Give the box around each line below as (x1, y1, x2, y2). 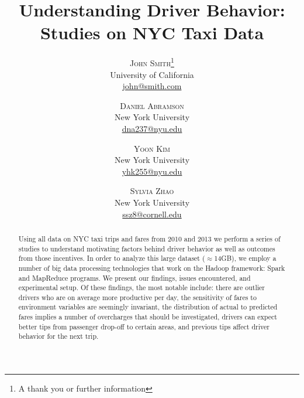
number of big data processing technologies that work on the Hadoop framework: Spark (18, 263, 285, 273)
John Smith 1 (130, 55, 174, 69)
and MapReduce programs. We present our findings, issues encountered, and (18, 273, 251, 283)
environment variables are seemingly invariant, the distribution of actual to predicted (18, 302, 278, 312)
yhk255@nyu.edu (122, 165, 182, 177)
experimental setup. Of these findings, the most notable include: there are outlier (18, 283, 265, 292)
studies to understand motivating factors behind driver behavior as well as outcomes (18, 243, 275, 253)
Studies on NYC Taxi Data (40, 21, 264, 45)
